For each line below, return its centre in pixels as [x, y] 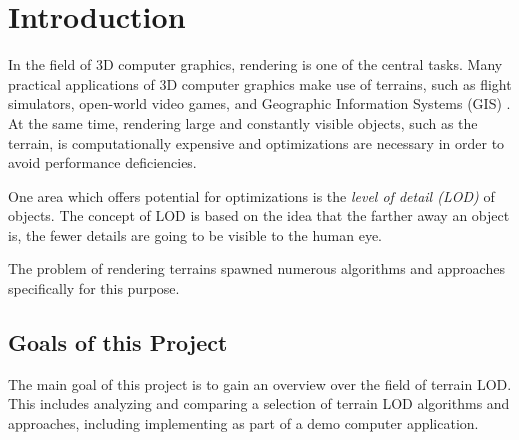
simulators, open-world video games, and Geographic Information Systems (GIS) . [259, 103]
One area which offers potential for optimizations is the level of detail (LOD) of [251, 195]
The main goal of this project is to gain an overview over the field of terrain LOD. [260, 383]
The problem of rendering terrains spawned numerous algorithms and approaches [256, 268]
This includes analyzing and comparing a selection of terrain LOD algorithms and [259, 403]
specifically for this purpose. [94, 288]
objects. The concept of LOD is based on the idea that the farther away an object [259, 215]
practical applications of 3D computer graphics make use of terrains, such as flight [260, 83]
